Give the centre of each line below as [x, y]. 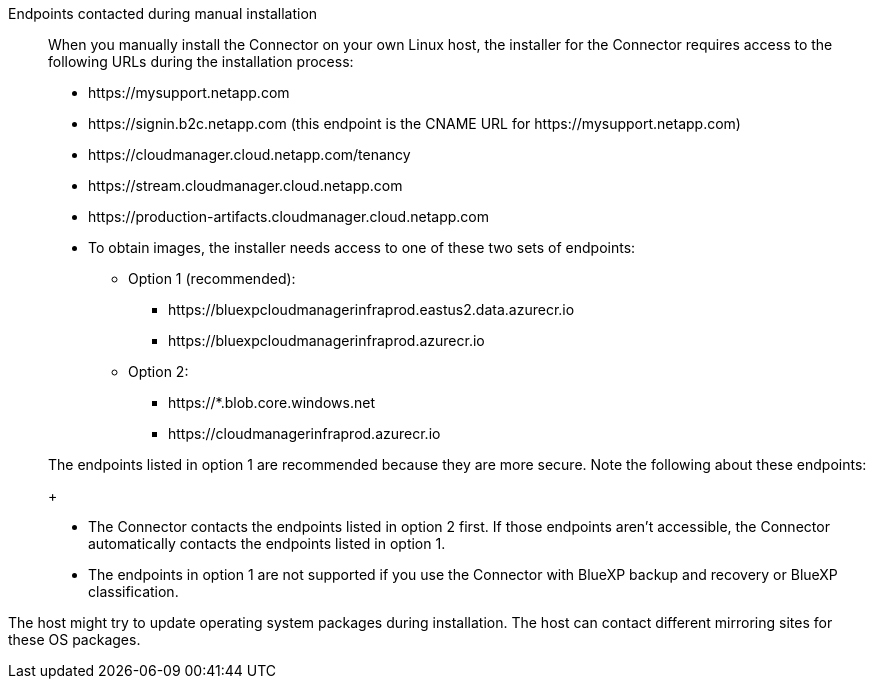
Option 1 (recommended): [212, 278]
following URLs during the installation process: [201, 61]
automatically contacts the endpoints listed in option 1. [267, 543]
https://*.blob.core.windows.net [271, 402]
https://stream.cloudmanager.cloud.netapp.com [245, 185]
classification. [133, 591]
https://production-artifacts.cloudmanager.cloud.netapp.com [288, 216]
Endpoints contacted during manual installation [163, 13]
